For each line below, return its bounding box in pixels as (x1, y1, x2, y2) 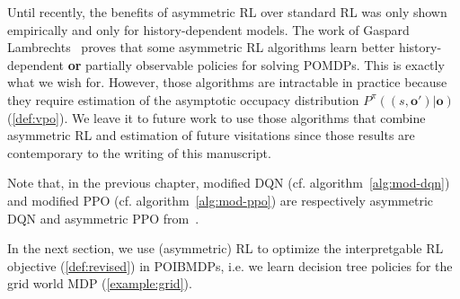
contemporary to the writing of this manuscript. (7, 143, 271, 162)
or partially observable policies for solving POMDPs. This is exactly (67, 55, 445, 74)
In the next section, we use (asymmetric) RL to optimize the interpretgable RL (7, 239, 444, 258)
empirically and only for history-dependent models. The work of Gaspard (7, 20, 410, 39)
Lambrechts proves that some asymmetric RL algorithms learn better (7, 38, 395, 57)
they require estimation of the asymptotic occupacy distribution (7, 90, 359, 109)
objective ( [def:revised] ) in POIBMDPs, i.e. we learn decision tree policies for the (7, 256, 453, 275)
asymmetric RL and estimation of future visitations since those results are (7, 126, 415, 145)
